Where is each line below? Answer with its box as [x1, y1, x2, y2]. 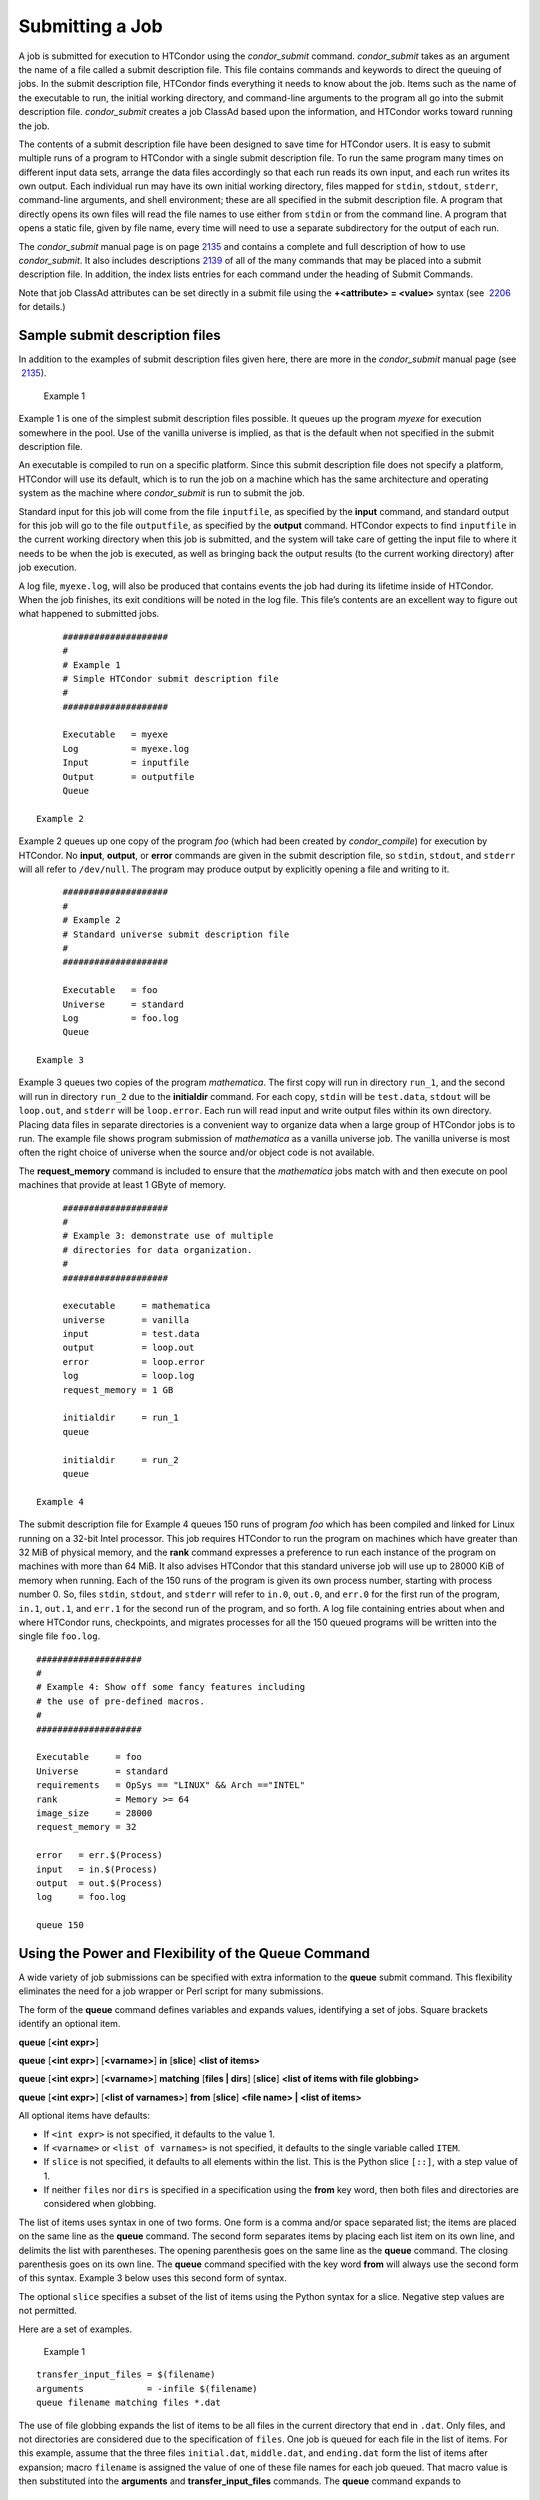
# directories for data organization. [62, 1244, 253, 1255]
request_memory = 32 [36, 1821, 137, 1833]
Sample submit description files [18, 327, 222, 344]
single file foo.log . [18, 1630, 101, 1642]
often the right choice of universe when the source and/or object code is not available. [18, 1146, 375, 1159]
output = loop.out [62, 1342, 195, 1354]
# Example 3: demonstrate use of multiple [62, 1230, 274, 1242]
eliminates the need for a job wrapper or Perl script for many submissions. [18, 1985, 324, 1997]
